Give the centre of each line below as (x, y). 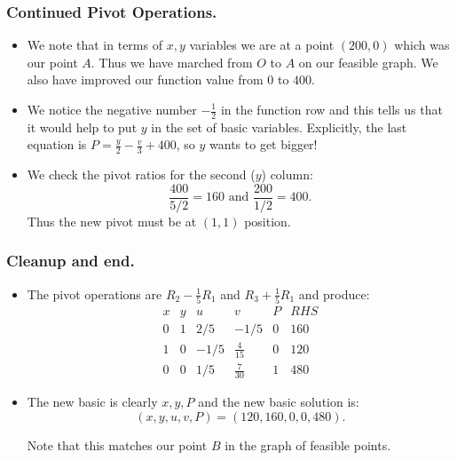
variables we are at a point (262, 45)
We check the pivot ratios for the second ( (141, 174)
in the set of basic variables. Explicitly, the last (279, 127)
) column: (287, 174)
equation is (57, 144)
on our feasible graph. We (368, 62)
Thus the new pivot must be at (112, 221)
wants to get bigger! (264, 144)
